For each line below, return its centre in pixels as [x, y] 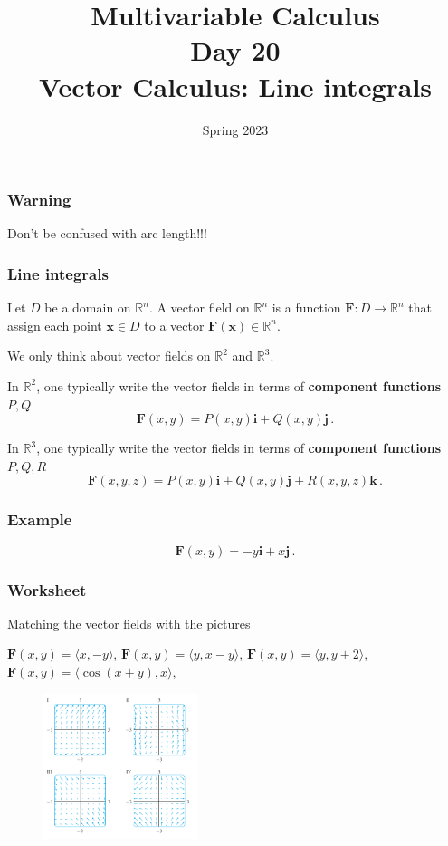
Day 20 [235, 50]
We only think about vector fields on [109, 356]
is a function [306, 308]
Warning [39, 200]
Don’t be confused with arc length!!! [107, 233]
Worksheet [47, 589]
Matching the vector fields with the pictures [129, 623]
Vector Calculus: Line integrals [235, 86]
